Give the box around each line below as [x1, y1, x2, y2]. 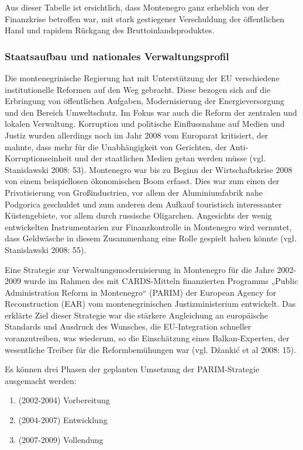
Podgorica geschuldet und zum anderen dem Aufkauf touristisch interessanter [5, 198, 282, 210]
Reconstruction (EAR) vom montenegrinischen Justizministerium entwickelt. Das [5, 297, 296, 310]
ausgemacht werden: [5, 374, 77, 386]
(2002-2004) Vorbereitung [18, 394, 110, 406]
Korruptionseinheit [5, 152, 72, 164]
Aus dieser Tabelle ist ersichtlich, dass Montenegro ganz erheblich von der [5, 1, 269, 13]
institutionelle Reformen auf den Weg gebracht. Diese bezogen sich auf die [5, 83, 271, 95]
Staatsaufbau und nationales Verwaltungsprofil [5, 49, 229, 63]
